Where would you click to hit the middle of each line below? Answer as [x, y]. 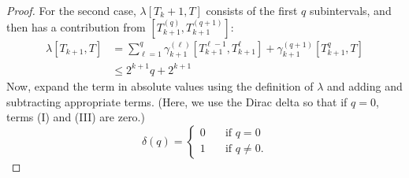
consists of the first [252, 10]
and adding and [365, 85]
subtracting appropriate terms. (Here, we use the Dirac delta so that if [177, 101]
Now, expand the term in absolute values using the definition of [160, 85]
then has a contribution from [76, 26]
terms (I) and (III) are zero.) [76, 117]
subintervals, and [351, 10]
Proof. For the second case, [71, 10]
